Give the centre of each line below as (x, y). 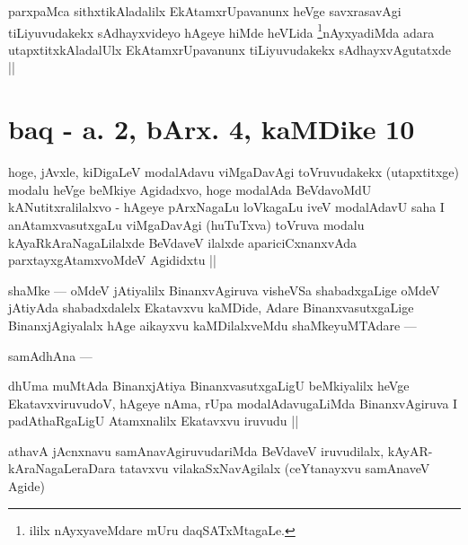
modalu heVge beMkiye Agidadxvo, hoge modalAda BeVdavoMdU (190, 189)
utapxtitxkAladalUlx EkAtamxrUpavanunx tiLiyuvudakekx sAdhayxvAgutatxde (230, 49)
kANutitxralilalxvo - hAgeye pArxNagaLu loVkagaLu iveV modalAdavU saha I (226, 207)
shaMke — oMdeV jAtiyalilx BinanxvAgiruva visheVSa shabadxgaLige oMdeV (224, 290)
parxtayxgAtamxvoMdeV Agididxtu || (112, 260)
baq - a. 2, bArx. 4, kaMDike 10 (212, 129)
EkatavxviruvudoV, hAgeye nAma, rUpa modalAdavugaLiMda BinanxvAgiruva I (233, 403)
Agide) (26, 486)
